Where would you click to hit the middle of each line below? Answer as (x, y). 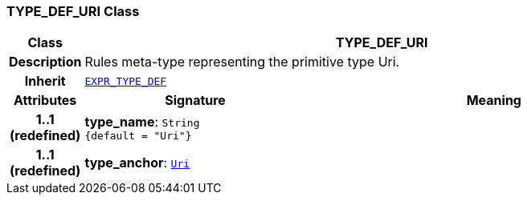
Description (45, 62)
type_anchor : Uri (137, 163)
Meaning (494, 100)
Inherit (45, 81)
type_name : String (142, 121)
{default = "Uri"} (138, 135)
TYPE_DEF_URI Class (73, 11)
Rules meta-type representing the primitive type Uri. (242, 62)
